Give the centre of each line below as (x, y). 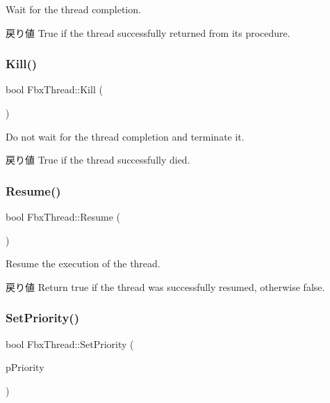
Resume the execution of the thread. (83, 263)
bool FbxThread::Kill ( (54, 89)
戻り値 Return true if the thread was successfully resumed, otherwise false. (165, 286)
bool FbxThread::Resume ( (63, 216)
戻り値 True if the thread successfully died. (98, 160)
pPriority (25, 367)
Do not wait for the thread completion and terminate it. (125, 136)
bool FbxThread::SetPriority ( (70, 343)
